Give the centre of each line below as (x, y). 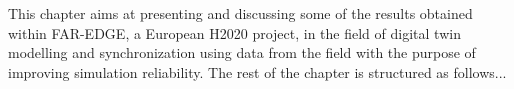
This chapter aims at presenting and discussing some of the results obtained (240, 13)
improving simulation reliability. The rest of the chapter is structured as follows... (257, 71)
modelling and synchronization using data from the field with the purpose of (242, 52)
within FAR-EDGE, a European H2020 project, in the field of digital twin (234, 32)
